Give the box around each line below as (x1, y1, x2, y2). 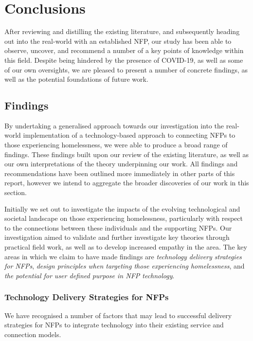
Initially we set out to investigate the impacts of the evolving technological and (4, 203, 240, 214)
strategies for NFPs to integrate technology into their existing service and (4, 320, 224, 330)
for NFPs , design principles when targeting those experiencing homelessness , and (4, 261, 245, 271)
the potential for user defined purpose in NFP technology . (4, 270, 175, 280)
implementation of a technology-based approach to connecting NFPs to (23, 130, 235, 140)
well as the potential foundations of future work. (4, 74, 148, 84)
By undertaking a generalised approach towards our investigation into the (4, 120, 224, 130)
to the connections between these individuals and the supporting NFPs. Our (4, 222, 232, 233)
